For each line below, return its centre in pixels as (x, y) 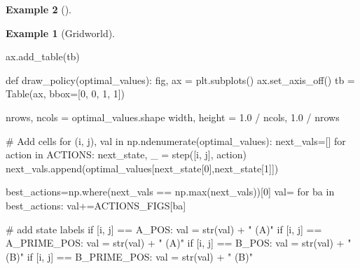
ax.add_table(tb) (43, 56)
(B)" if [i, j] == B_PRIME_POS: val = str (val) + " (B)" (129, 256)
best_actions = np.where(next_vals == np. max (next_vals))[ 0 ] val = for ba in (170, 192)
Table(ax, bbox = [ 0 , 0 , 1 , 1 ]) (65, 94)
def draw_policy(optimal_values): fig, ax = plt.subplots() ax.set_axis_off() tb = (180, 80)
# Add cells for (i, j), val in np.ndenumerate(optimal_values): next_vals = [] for (176, 140)
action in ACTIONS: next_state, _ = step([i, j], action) (126, 154)
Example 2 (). (39, 9)
